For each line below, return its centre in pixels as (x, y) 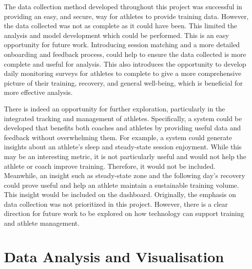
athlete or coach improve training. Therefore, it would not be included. (110, 166)
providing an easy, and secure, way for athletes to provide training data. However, (126, 16)
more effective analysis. (38, 92)
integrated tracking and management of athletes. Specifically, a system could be (123, 118)
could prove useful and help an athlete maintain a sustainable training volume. (122, 185)
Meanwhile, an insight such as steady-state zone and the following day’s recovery (125, 175)
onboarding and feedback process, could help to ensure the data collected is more (125, 54)
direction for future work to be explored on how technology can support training (124, 213)
